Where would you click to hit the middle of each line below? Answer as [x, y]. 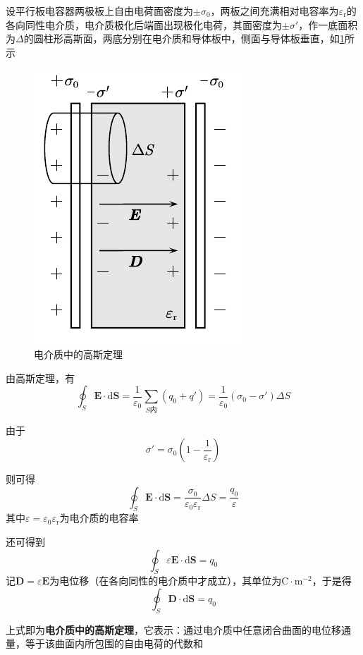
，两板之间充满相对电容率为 [275, 11]
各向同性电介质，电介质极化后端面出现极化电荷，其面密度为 [144, 24]
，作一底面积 [328, 24]
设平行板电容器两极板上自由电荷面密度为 [99, 11]
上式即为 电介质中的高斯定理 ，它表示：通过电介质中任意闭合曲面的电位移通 [178, 629]
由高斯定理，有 [40, 378]
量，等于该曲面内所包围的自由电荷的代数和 [104, 643]
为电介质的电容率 [99, 518]
